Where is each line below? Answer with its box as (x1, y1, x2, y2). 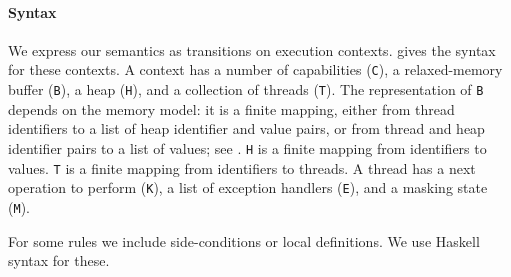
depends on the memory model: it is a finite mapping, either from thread (8, 98, 455, 119)
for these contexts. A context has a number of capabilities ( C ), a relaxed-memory (8, 59, 503, 80)
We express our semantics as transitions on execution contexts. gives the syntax (8, 39, 496, 60)
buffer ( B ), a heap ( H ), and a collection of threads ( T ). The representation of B (8, 79, 484, 100)
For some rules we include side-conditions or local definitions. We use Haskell (8, 230, 480, 251)
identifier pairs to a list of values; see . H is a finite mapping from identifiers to (8, 137, 487, 158)
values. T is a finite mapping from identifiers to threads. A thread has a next (8, 157, 476, 178)
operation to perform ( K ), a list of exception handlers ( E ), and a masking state (8, 177, 488, 198)
